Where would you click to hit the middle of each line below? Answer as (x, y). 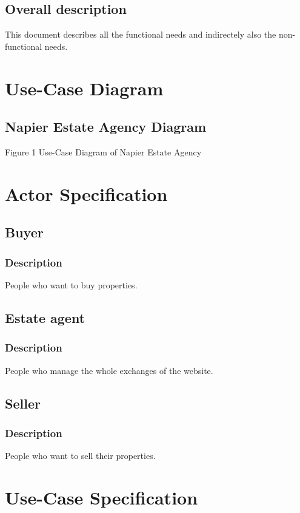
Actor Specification (86, 193)
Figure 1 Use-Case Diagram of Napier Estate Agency (103, 151)
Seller (23, 403)
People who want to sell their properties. (80, 456)
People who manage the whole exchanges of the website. (109, 370)
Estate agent (45, 317)
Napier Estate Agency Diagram (106, 127)
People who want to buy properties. (71, 284)
